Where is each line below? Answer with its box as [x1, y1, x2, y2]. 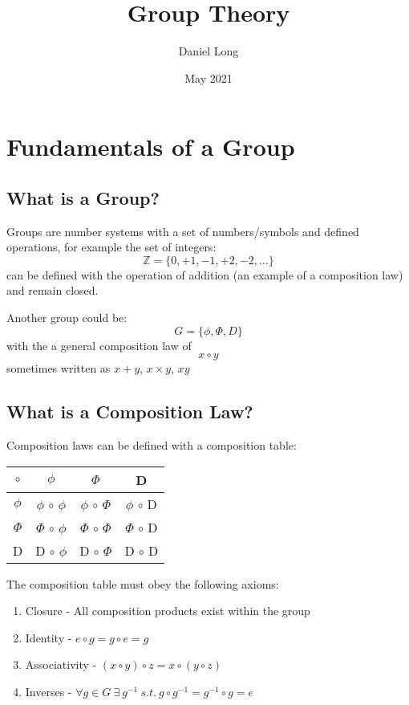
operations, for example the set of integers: [6, 238, 217, 255]
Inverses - [25, 683, 72, 700]
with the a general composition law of [6, 336, 192, 353]
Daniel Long [178, 43, 239, 59]
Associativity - [25, 656, 97, 673]
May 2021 [184, 69, 233, 86]
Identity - [25, 629, 72, 646]
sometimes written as [6, 360, 111, 377]
